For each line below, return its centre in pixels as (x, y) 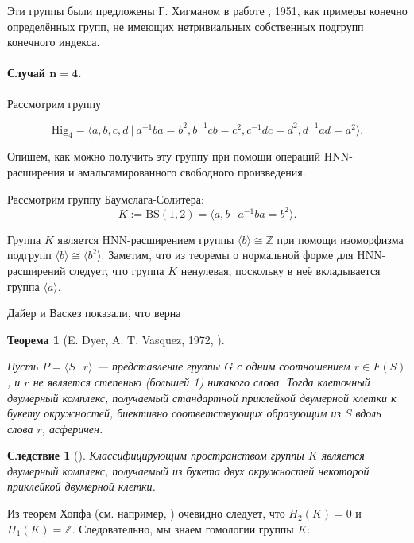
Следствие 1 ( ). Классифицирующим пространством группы (156, 455)
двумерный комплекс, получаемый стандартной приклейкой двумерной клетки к (202, 397)
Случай (26, 73)
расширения (36, 172)
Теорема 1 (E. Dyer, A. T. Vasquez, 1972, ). (116, 339)
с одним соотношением (294, 366)
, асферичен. (72, 428)
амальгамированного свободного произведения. (192, 172)
